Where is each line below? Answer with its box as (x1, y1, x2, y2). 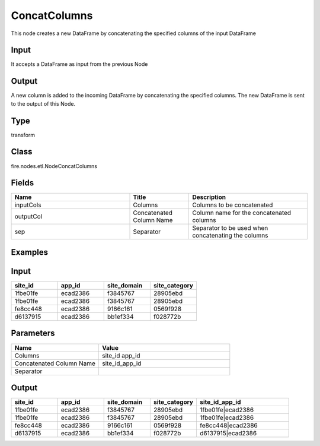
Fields (11, 178, 34, 188)
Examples (11, 247, 49, 257)
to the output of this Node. (11, 100, 76, 107)
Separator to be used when (192, 224, 268, 232)
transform (11, 131, 36, 138)
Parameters (11, 328, 55, 339)
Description (192, 193, 226, 201)
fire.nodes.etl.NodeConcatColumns (11, 162, 98, 169)
